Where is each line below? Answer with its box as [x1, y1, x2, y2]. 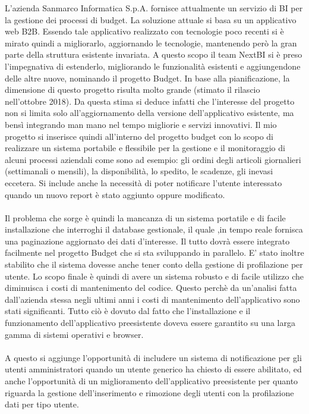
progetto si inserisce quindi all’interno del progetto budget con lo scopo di [5, 130, 273, 142]
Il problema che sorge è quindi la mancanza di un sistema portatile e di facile [5, 211, 286, 224]
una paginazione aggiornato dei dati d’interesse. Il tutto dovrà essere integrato [5, 234, 290, 247]
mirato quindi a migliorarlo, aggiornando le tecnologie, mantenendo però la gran [5, 36, 297, 49]
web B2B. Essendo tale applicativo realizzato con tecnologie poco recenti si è [5, 25, 284, 37]
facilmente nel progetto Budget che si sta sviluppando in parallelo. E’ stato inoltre [5, 246, 304, 259]
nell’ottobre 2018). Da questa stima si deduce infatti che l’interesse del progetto [5, 95, 295, 107]
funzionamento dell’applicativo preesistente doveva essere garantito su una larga [5, 316, 295, 329]
